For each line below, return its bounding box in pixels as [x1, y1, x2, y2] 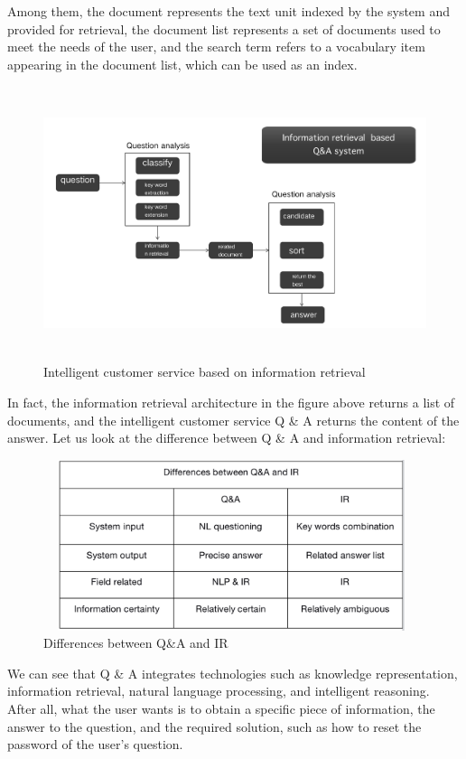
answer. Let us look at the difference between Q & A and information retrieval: [7, 428, 446, 447]
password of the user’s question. [7, 735, 183, 754]
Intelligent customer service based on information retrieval [43, 362, 366, 381]
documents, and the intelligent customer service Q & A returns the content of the [7, 410, 460, 429]
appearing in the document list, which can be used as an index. [7, 54, 358, 73]
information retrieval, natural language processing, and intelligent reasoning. [7, 681, 430, 700]
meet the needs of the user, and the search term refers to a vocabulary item [7, 37, 425, 56]
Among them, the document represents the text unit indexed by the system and [7, 2, 450, 20]
